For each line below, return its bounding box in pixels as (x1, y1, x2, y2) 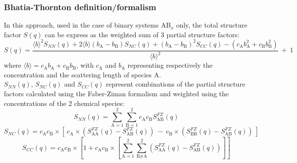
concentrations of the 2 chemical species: (4, 98, 124, 108)
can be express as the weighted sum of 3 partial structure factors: (45, 29, 240, 39)
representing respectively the (127, 60, 213, 70)
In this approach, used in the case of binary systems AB (4, 20, 171, 30)
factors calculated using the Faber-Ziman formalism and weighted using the (4, 89, 229, 99)
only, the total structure (176, 20, 247, 30)
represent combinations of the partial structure (106, 79, 245, 89)
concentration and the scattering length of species (4, 69, 152, 79)
